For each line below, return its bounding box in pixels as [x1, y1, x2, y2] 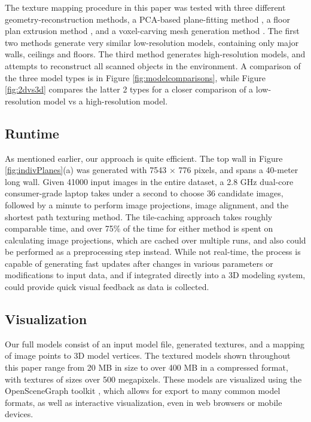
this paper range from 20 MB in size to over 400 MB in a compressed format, [5, 361, 288, 374]
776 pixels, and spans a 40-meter [178, 164, 298, 176]
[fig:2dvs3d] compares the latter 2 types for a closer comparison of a [5, 83, 254, 96]
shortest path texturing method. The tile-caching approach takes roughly [5, 210, 273, 223]
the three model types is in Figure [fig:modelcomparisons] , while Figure [5, 71, 266, 84]
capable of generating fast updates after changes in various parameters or [5, 257, 273, 269]
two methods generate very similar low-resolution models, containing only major [5, 36, 299, 48]
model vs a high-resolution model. [43, 94, 168, 107]
